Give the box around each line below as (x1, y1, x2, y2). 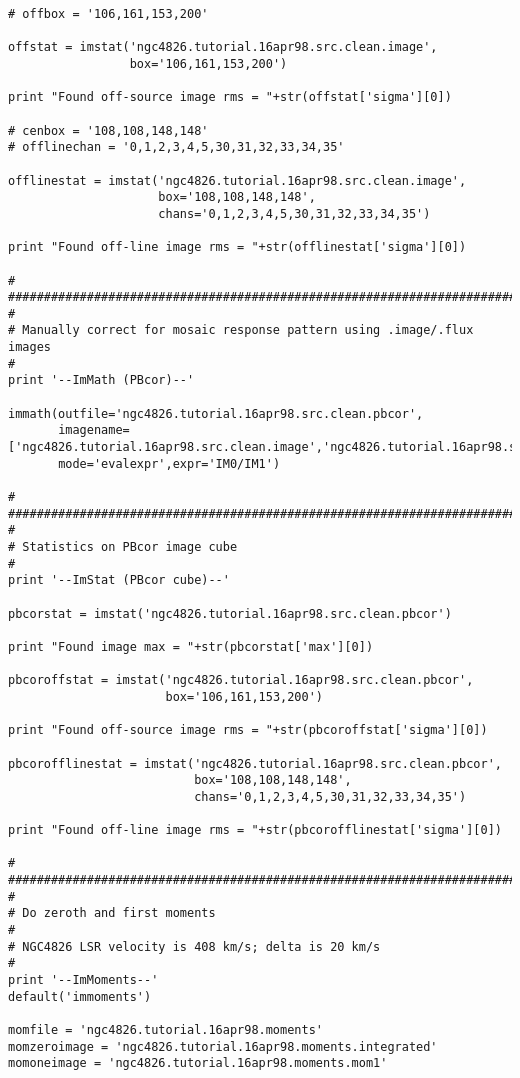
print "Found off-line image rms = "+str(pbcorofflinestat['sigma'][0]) (8, 823, 502, 838)
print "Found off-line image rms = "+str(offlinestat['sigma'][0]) (8, 240, 467, 255)
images (8, 340, 51, 355)
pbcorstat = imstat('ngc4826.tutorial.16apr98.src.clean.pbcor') (8, 606, 452, 621)
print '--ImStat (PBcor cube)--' (8, 573, 230, 588)
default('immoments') (8, 989, 152, 1004)
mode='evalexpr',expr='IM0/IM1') (58, 456, 281, 471)
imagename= (58, 423, 130, 438)
